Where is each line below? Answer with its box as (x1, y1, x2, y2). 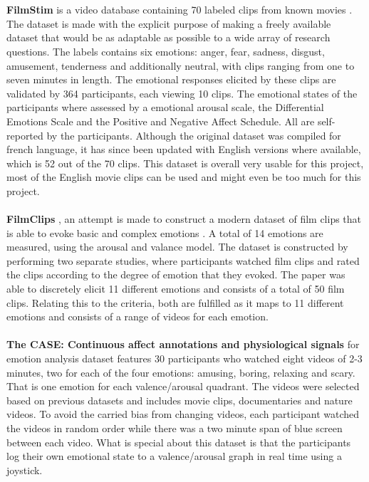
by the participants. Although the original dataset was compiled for (46, 127, 341, 142)
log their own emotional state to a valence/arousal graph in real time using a (6, 449, 342, 463)
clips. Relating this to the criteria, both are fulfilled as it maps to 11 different (6, 295, 344, 310)
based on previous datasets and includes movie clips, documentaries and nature (6, 392, 353, 407)
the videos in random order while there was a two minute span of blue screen (6, 421, 343, 435)
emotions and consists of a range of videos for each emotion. (6, 309, 269, 324)
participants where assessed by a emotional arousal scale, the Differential (6, 100, 324, 115)
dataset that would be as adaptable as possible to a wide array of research (6, 30, 331, 45)
